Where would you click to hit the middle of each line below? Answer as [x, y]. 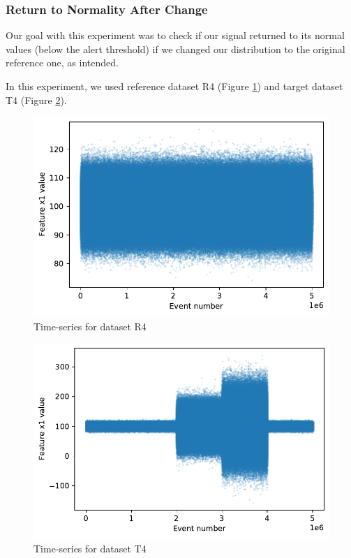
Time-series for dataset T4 [90, 549]
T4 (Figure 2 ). [36, 100]
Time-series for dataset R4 [90, 326]
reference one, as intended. [62, 63]
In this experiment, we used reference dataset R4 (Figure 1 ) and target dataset [174, 86]
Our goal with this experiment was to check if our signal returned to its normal [175, 35]
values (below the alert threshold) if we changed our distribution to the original [175, 49]
